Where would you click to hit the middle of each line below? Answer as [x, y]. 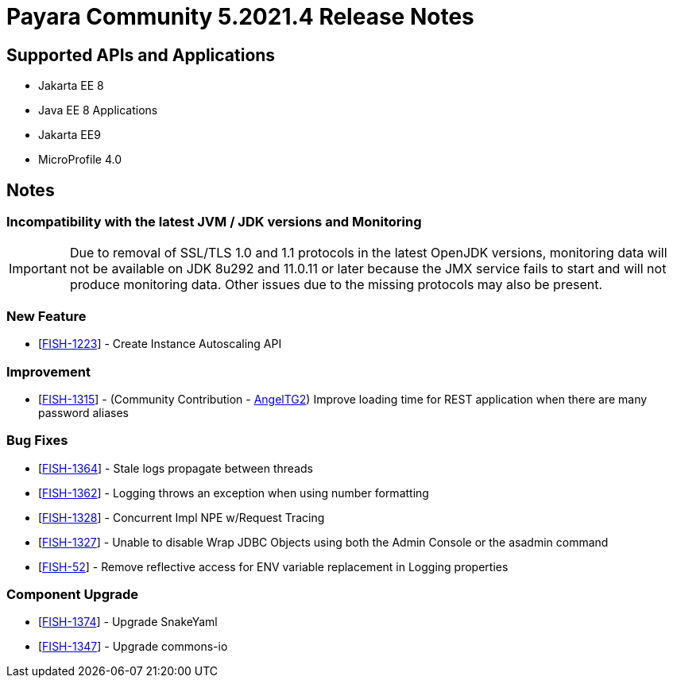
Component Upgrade [73, 595]
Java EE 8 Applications [98, 110]
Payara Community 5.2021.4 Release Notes [240, 17]
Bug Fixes [37, 441]
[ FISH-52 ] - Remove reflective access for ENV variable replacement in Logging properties [273, 566]
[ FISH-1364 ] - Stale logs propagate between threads [176, 468]
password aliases [83, 412]
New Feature [46, 316]
